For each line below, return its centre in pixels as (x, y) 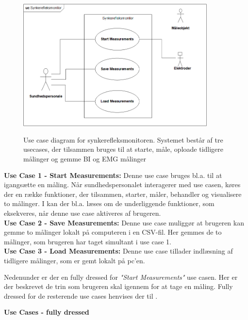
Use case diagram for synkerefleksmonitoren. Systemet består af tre (123, 139)
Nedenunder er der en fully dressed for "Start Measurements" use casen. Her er (121, 277)
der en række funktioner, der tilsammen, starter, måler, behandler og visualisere (123, 194)
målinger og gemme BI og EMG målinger (85, 159)
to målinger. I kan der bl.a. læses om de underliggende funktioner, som (109, 203)
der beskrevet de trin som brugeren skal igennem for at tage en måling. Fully (118, 286)
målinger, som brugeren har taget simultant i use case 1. (88, 241)
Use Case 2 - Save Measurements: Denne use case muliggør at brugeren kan (124, 222)
